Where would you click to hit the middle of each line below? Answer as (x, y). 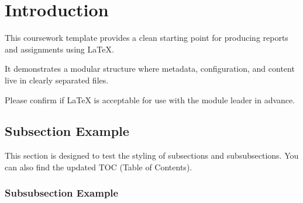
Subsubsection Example (62, 193)
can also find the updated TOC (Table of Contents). (99, 167)
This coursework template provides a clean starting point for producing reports (147, 38)
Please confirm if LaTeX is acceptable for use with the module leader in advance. (150, 99)
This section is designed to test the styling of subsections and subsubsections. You (152, 155)
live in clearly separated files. (57, 80)
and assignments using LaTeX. (59, 49)
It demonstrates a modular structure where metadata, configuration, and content (150, 69)
